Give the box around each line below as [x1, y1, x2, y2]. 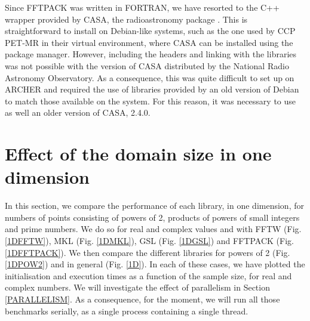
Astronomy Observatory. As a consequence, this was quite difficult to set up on [5, 71, 294, 84]
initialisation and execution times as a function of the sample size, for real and [5, 269, 292, 282]
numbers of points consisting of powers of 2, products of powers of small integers [5, 211, 300, 223]
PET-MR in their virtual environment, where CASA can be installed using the [5, 36, 293, 48]
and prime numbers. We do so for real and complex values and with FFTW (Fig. [5, 223, 302, 235]
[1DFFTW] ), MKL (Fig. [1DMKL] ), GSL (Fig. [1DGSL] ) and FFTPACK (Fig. [5, 234, 294, 247]
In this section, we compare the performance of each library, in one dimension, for [5, 199, 304, 212]
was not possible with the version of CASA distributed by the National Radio [5, 59, 289, 72]
